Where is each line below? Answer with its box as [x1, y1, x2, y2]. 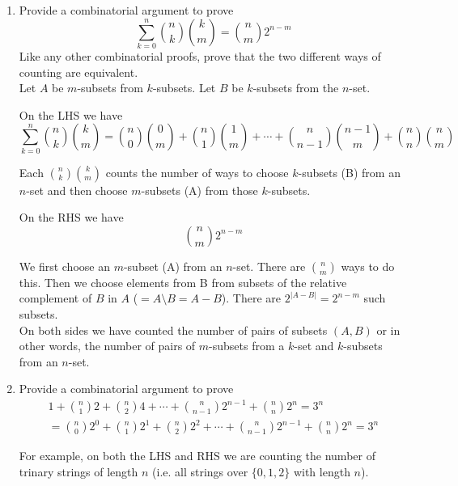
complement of [19, 289, 92, 306]
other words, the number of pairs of [19, 337, 196, 354]
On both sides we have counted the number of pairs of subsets [19, 321, 328, 338]
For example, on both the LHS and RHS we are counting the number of [19, 447, 375, 464]
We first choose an [19, 257, 110, 274]
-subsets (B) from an [298, 163, 401, 180]
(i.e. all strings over [152, 463, 248, 480]
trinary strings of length [19, 463, 138, 480]
